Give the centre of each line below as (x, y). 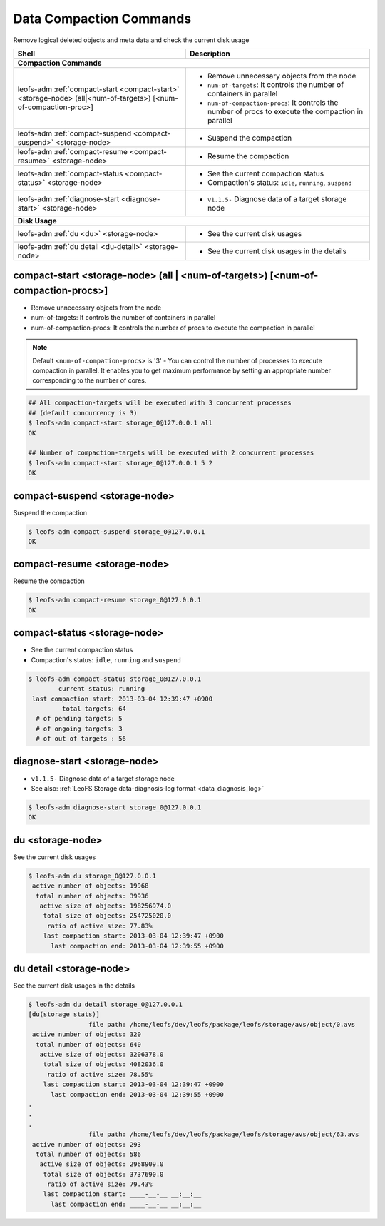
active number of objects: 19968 (91, 886)
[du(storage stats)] (64, 1014)
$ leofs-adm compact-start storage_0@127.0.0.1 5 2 (120, 463)
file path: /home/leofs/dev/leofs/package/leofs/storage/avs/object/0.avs (222, 1024)
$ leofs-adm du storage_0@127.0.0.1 (92, 876)
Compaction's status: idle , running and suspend (106, 659)
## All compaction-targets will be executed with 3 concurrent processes (160, 403)
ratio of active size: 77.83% (99, 926)
